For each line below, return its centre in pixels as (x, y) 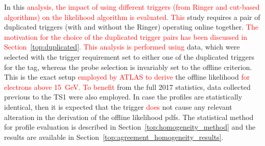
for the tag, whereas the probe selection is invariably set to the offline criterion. (128, 67)
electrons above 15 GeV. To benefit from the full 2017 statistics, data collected (127, 87)
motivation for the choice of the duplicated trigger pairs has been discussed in (126, 36)
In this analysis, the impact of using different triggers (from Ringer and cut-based (132, 7)
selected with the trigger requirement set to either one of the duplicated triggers (129, 56)
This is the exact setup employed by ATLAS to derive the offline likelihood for (127, 77)
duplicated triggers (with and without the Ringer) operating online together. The (131, 27)
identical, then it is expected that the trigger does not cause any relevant (118, 106)
